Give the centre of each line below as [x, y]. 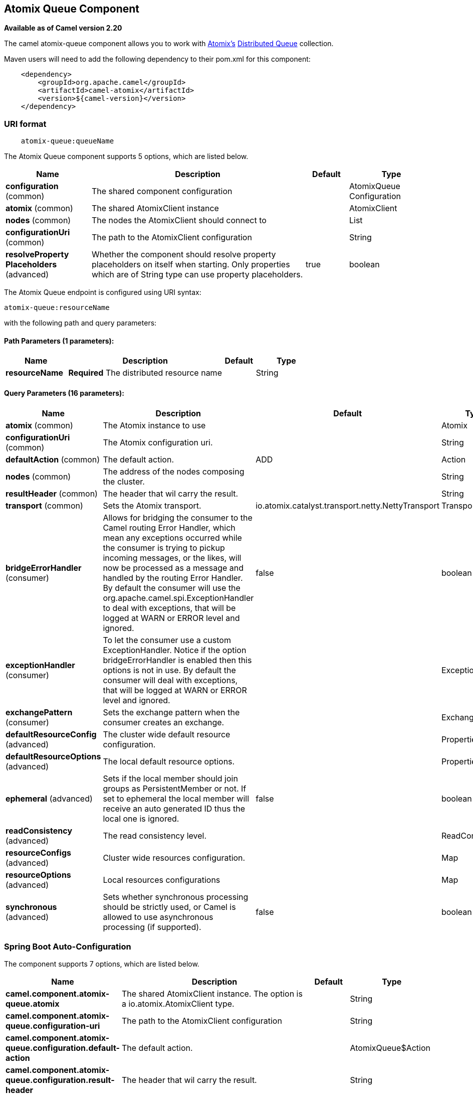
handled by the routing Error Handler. [173, 578]
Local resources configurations [162, 880]
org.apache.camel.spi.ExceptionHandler [178, 598]
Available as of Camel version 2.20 [63, 28]
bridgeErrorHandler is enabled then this [177, 660]
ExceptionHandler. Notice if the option [175, 650]
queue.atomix [33, 1004]
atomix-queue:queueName [67, 141]
